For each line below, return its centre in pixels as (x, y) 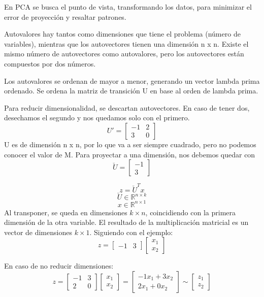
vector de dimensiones (38, 232)
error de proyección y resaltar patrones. (65, 16)
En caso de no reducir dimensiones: (59, 266)
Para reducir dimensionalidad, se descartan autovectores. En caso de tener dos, (127, 107)
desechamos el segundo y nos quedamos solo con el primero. (97, 118)
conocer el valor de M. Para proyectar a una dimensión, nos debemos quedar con (130, 154)
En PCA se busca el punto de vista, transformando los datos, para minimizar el (128, 7)
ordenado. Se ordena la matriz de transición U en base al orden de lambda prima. (131, 91)
